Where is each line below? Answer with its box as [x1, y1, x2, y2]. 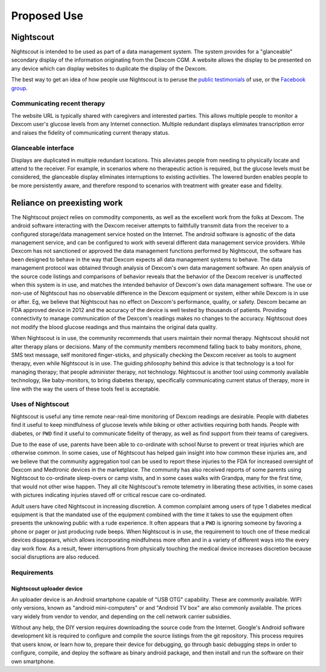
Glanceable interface [11, 144, 75, 152]
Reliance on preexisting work [11, 197, 123, 208]
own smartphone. [11, 658, 56, 665]
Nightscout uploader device [11, 584, 83, 592]
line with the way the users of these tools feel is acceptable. [11, 385, 161, 392]
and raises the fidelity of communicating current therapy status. [11, 129, 170, 136]
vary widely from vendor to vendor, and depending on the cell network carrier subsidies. [11, 613, 232, 620]
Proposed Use [11, 9, 84, 22]
